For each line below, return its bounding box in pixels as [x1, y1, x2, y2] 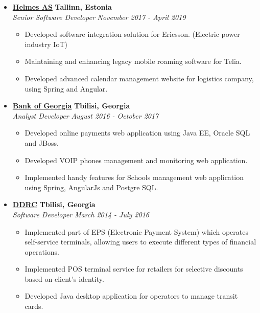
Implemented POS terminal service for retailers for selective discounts [25, 263, 243, 274]
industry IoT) [25, 38, 67, 49]
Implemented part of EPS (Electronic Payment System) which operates [25, 226, 248, 237]
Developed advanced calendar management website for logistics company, [25, 73, 254, 83]
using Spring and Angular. [25, 83, 108, 94]
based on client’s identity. [25, 273, 104, 284]
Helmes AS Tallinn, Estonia [12, 2, 112, 12]
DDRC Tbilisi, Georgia [12, 199, 96, 210]
